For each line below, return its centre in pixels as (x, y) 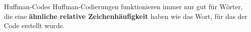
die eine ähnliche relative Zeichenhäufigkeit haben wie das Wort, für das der (126, 16)
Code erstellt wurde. (34, 25)
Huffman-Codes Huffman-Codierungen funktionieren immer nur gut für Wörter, (124, 6)
